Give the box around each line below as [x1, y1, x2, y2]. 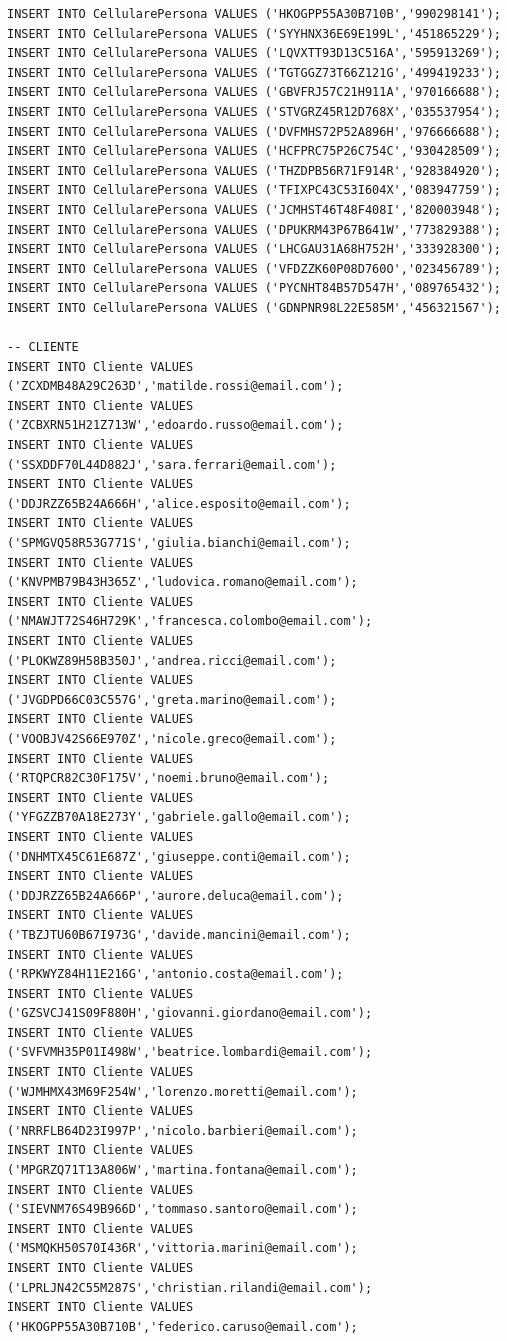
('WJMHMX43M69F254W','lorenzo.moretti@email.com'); [7, 1084, 358, 1099]
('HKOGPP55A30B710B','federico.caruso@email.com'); [7, 1319, 358, 1334]
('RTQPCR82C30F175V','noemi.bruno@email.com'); [7, 771, 330, 786]
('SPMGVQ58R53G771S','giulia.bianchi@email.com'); [7, 536, 351, 551]
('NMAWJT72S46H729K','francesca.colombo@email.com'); [7, 614, 373, 629]
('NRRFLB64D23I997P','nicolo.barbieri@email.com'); [7, 1123, 358, 1138]
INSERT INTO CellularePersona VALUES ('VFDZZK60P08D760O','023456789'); [7, 261, 501, 276]
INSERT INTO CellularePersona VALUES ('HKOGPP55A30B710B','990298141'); [7, 7, 501, 21]
